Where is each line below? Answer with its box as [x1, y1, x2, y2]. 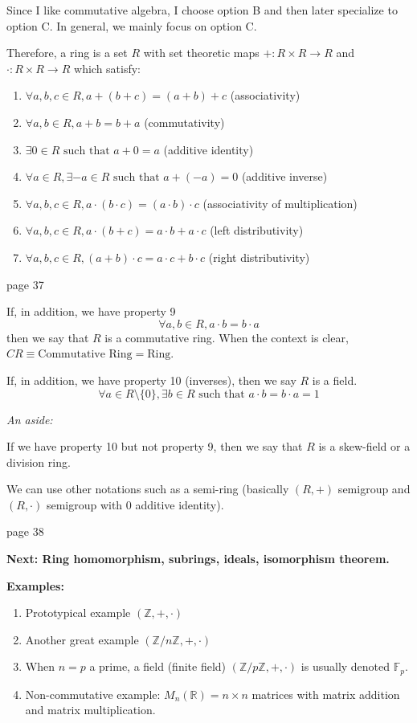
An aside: [6, 411, 53, 427]
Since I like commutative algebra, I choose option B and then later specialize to [6, 2, 398, 18]
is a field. [312, 371, 358, 388]
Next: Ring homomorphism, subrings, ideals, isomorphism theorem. [6, 550, 390, 567]
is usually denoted [300, 658, 390, 675]
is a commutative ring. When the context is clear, [104, 329, 349, 345]
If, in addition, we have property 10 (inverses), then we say [6, 371, 296, 388]
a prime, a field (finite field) [89, 658, 227, 675]
